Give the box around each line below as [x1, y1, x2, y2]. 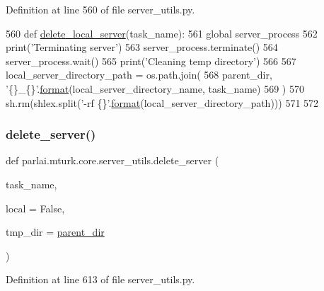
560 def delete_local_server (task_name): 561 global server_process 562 [6, 25, 318, 40]
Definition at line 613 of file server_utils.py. [6, 272, 195, 287]
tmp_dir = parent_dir [6, 224, 105, 239]
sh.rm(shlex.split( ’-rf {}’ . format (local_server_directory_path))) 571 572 [6, 95, 319, 110]
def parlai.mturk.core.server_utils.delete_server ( [6, 153, 219, 168]
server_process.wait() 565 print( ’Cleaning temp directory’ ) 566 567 [6, 53, 296, 68]
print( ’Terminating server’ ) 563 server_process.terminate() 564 [6, 40, 278, 55]
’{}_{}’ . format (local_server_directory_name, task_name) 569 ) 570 [6, 81, 304, 96]
